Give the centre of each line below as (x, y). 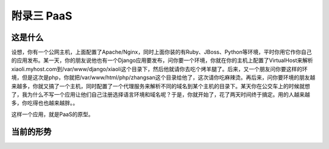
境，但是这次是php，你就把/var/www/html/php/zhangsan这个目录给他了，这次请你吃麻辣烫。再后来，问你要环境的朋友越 (163, 78)
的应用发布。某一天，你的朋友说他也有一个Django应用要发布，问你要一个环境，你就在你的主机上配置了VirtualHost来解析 (162, 60)
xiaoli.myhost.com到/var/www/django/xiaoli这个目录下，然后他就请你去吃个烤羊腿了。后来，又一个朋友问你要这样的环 (159, 69)
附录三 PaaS (42, 16)
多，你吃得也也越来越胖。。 (45, 103)
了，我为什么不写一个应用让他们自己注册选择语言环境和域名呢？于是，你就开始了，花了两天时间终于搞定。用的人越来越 (161, 95)
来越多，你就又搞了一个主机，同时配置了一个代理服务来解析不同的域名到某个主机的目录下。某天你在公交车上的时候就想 (161, 86)
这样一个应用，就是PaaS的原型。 (52, 114)
